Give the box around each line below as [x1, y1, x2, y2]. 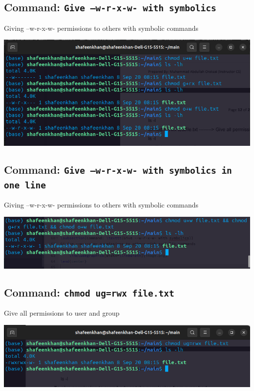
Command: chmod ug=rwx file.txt [4, 284, 174, 299]
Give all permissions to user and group [4, 307, 120, 318]
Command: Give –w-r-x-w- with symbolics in [4, 161, 232, 177]
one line [4, 180, 46, 190]
